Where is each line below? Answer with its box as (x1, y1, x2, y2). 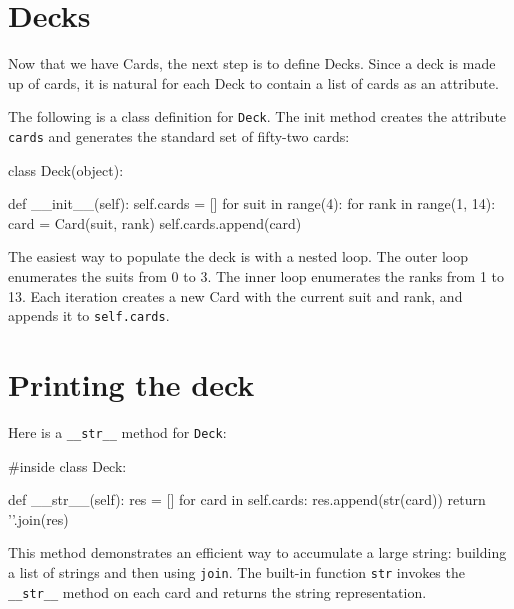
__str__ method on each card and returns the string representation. (8, 581, 427, 602)
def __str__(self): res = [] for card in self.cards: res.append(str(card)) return (8, 489, 486, 510)
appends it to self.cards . (8, 305, 170, 326)
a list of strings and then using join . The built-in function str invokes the (8, 562, 465, 582)
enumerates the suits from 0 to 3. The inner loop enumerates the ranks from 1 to (8, 266, 505, 286)
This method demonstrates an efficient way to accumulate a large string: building (8, 542, 507, 563)
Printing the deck (8, 364, 255, 405)
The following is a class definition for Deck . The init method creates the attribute (8, 106, 507, 127)
